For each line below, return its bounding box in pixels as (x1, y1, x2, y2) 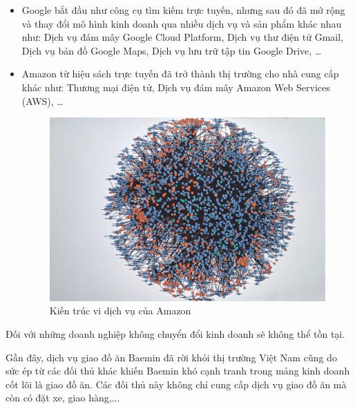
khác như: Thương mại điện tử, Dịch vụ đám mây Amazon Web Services (21, 79, 330, 94)
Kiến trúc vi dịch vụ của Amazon (49, 303, 191, 318)
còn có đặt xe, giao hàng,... (6, 390, 120, 405)
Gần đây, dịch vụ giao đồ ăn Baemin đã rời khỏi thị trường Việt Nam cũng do (6, 350, 337, 364)
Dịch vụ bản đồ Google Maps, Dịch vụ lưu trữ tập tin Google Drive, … (21, 43, 322, 57)
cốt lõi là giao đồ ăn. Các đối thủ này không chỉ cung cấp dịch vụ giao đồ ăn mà (6, 377, 347, 391)
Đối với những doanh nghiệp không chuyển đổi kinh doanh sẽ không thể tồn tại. (6, 327, 345, 341)
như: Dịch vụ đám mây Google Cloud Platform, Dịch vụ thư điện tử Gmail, (21, 30, 344, 44)
